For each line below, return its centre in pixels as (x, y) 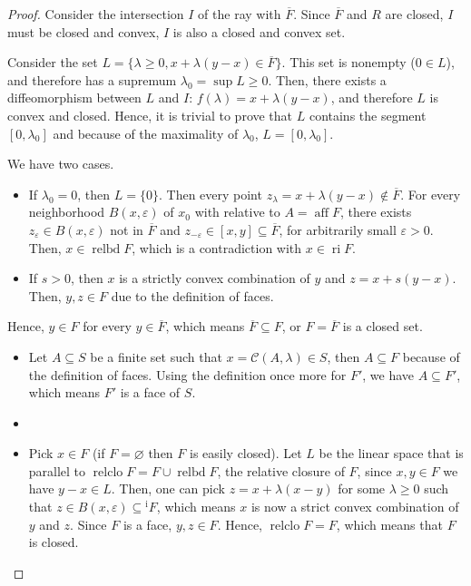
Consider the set (53, 62)
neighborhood (67, 212)
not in (127, 229)
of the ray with (240, 14)
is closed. (54, 542)
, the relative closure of (281, 470)
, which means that (389, 524)
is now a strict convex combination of (355, 507)
